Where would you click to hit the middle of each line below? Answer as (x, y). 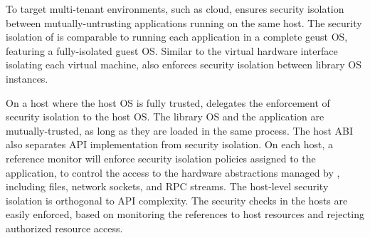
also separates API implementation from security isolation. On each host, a (170, 144)
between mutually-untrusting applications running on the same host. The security (184, 22)
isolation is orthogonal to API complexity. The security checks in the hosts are (177, 200)
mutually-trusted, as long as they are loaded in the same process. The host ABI (180, 130)
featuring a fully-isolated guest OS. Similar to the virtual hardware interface (172, 50)
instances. (27, 78)
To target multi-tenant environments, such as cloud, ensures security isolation (175, 9)
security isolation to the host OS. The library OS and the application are (165, 117)
